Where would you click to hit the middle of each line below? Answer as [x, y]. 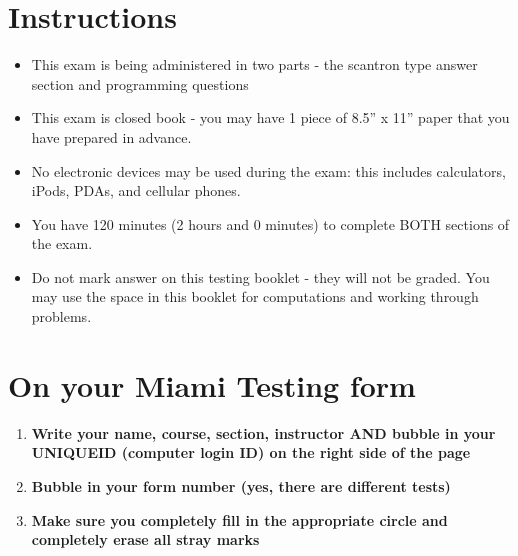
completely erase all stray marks [145, 539]
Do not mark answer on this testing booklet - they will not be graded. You [260, 276]
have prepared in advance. [111, 136]
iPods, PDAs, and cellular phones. [136, 190]
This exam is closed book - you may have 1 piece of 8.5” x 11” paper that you [270, 117]
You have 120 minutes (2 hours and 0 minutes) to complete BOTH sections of [270, 223]
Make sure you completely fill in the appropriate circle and [239, 519]
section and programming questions [140, 83]
